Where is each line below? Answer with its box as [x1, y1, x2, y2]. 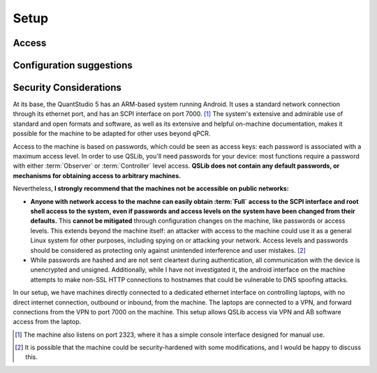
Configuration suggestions [13, 59, 133, 71]
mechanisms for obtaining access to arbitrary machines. [13, 171, 182, 180]
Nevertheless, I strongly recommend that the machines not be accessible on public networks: [13, 184, 289, 193]
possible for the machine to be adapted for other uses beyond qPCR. [13, 129, 211, 138]
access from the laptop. [13, 318, 82, 326]
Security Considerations [13, 82, 122, 94]
